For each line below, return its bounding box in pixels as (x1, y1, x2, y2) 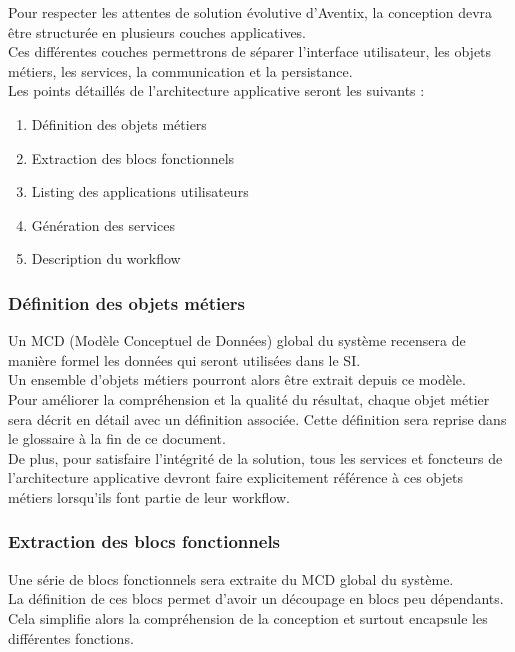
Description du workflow (31, 248, 181, 269)
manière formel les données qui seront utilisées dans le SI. (8, 349, 361, 370)
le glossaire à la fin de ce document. (8, 428, 226, 449)
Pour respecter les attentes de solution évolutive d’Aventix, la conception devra (8, 2, 493, 22)
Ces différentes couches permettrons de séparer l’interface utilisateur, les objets (8, 41, 492, 62)
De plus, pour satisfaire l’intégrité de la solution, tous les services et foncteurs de (8, 447, 503, 468)
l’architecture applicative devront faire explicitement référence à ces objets (8, 467, 463, 488)
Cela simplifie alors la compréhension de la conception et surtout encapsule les (8, 607, 488, 628)
